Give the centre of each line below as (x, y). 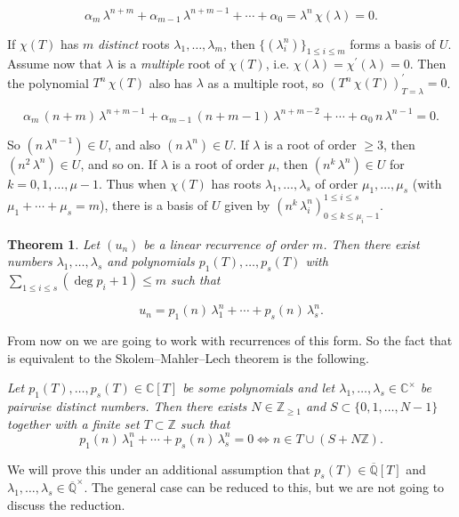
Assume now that (55, 64)
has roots (236, 183)
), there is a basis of (154, 204)
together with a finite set (73, 423)
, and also (134, 144)
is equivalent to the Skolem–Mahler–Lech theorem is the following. (188, 357)
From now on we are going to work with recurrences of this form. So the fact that (230, 340)
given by (247, 204)
